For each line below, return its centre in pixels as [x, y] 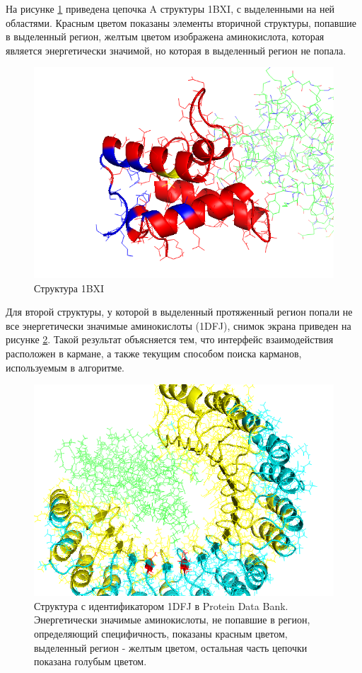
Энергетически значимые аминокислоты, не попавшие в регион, [172, 620]
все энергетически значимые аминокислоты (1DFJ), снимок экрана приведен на [179, 325]
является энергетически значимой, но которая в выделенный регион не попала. [176, 50]
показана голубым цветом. [90, 661]
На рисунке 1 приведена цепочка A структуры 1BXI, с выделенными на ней [170, 8]
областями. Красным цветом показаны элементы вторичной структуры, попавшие [181, 22]
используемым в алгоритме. [65, 367]
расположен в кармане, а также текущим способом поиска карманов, [154, 353]
